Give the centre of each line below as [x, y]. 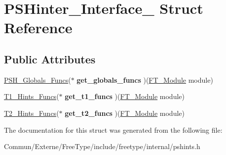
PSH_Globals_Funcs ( [38, 79]
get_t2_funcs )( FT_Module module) [125, 113]
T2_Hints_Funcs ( [32, 113]
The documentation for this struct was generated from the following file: [113, 129]
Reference [38, 27]
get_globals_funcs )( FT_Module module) [145, 79]
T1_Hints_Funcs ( [32, 96]
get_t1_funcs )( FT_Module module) [125, 96]
